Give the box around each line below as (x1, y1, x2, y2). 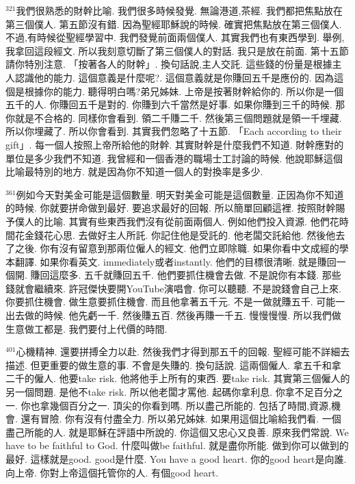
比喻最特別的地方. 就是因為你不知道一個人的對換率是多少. (5, 164, 263, 179)
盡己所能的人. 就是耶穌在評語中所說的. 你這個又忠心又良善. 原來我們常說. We (5, 424, 349, 439)
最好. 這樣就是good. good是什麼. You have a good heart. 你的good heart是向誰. (5, 452, 347, 466)
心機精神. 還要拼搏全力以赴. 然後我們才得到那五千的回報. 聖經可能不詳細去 (16, 344, 350, 359)
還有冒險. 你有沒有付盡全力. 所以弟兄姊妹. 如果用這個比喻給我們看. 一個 (21, 411, 341, 426)
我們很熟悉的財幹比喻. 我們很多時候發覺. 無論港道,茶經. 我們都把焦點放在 (16, 3, 343, 17)
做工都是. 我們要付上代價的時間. (24, 321, 168, 335)
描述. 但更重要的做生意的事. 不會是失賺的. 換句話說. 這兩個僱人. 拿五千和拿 (5, 357, 341, 372)
